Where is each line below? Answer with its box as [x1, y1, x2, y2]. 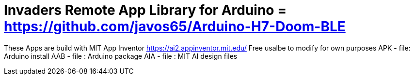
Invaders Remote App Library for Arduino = [4, 2, 287, 18]
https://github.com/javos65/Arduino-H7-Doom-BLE [4, 18, 346, 35]
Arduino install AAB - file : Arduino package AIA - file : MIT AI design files [4, 52, 238, 60]
